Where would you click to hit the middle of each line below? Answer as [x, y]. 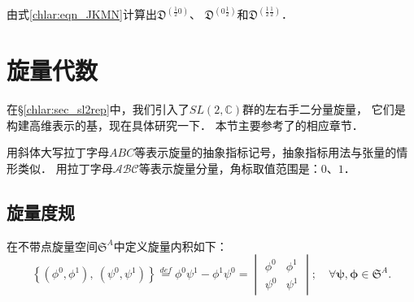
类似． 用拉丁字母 [65, 168]
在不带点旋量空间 [52, 246]
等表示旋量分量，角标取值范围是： [230, 168]
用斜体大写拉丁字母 [58, 152]
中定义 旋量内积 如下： [170, 246]
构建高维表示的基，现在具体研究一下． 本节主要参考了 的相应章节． [185, 125]
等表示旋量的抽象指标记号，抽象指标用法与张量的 [266, 152]
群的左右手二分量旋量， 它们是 [324, 109]
